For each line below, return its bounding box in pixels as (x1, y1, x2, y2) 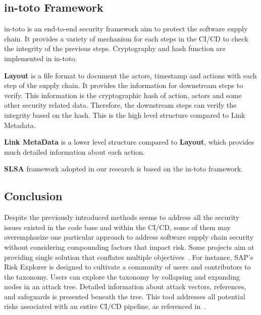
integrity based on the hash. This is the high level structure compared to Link (4, 109, 245, 120)
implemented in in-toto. (4, 53, 77, 63)
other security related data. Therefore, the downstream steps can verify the (4, 100, 237, 110)
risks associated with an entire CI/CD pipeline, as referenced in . (4, 301, 206, 311)
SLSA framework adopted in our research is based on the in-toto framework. (4, 163, 243, 174)
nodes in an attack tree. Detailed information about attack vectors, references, (4, 281, 246, 292)
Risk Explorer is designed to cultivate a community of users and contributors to (4, 261, 251, 272)
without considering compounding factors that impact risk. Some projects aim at (4, 241, 254, 252)
